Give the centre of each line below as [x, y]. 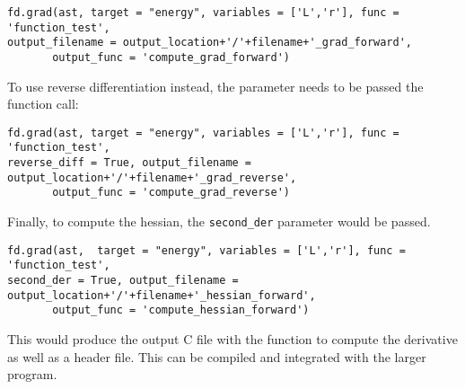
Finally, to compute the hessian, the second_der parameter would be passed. [219, 221]
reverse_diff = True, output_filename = [130, 163]
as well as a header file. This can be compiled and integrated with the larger [217, 356]
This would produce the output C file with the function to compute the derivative [232, 339]
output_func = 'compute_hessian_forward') [181, 310]
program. [32, 374]
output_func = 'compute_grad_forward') [171, 57]
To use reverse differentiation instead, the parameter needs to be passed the [215, 86]
